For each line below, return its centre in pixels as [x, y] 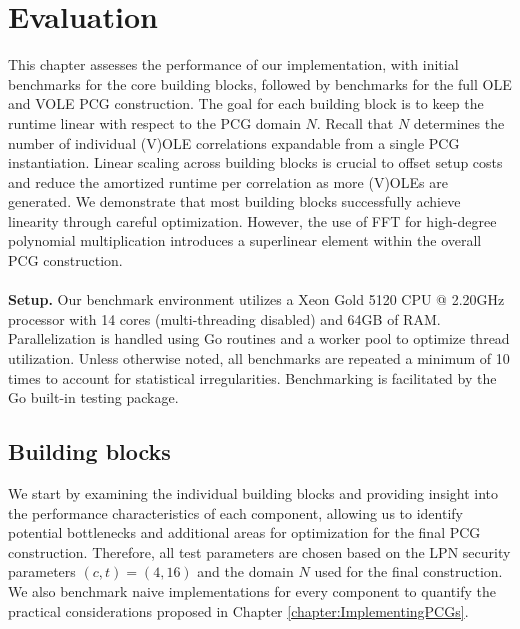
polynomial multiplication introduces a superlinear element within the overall [245, 240]
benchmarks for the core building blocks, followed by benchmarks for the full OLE [260, 83]
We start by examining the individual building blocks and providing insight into [253, 493]
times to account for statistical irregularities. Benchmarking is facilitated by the [252, 377]
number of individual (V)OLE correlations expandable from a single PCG [234, 142]
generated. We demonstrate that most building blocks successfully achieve [234, 201]
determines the [459, 122]
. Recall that [355, 122]
